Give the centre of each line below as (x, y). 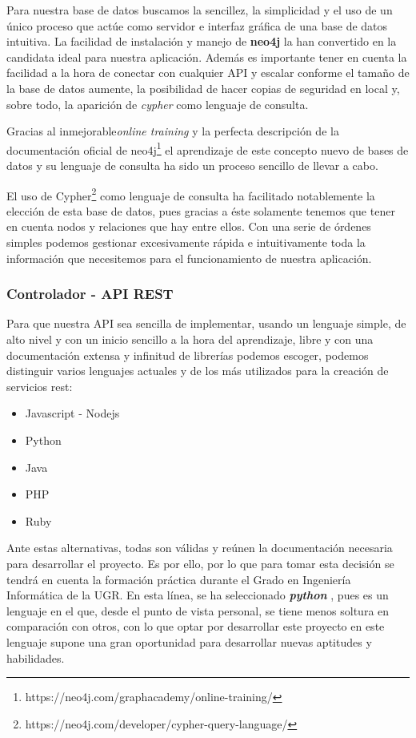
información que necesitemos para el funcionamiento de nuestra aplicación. (189, 258)
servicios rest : (40, 386)
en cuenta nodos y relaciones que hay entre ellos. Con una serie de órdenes (189, 226)
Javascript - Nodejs (72, 413)
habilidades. (36, 657)
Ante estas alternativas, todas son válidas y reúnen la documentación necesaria (200, 548)
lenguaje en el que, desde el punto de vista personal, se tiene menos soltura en (198, 610)
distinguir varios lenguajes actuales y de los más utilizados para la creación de (198, 371)
